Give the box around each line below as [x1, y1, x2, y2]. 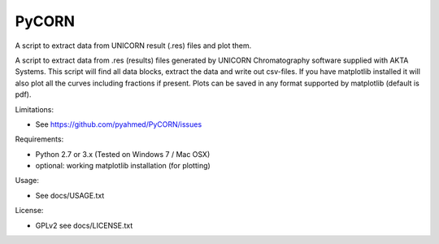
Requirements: [15, 134, 64, 144]
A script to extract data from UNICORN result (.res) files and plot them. [15, 41, 252, 50]
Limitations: [15, 104, 54, 114]
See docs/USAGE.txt [35, 190, 105, 200]
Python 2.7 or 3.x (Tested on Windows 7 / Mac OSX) [35, 149, 211, 159]
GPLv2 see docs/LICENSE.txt [35, 220, 133, 230]
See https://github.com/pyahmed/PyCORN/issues [35, 119, 202, 129]
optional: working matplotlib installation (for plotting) [35, 161, 211, 171]
